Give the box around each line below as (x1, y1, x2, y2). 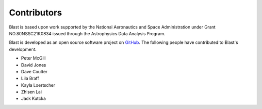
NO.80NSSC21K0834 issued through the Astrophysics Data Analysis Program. (9, 30, 165, 36)
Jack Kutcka (21, 95, 46, 101)
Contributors (9, 7, 63, 18)
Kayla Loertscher (21, 82, 55, 88)
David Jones (21, 62, 46, 68)
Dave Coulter (21, 68, 48, 74)
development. (9, 46, 36, 52)
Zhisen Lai (21, 89, 42, 95)
